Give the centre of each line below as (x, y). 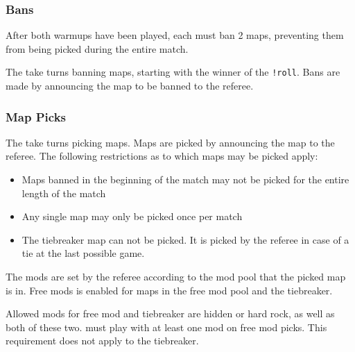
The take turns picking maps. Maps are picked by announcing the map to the (170, 142)
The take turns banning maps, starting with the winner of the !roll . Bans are (173, 72)
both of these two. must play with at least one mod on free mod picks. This (166, 327)
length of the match (64, 193)
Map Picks (36, 116)
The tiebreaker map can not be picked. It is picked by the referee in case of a (185, 239)
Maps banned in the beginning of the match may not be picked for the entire (185, 179)
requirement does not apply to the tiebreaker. (102, 341)
